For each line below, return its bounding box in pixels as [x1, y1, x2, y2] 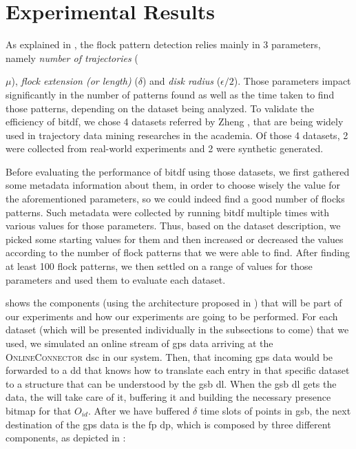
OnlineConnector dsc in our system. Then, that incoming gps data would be [6, 349, 333, 364]
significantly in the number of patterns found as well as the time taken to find [6, 87, 335, 101]
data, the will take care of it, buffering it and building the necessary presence [6, 390, 331, 404]
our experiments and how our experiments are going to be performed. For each [6, 309, 338, 323]
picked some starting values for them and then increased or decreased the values [6, 231, 344, 246]
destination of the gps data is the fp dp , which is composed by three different [6, 417, 331, 431]
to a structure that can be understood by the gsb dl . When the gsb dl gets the [6, 376, 337, 390]
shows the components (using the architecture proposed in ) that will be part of [6, 295, 342, 310]
